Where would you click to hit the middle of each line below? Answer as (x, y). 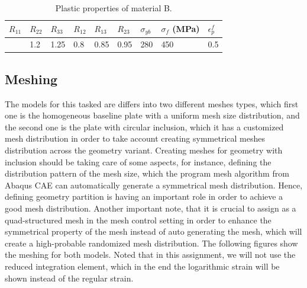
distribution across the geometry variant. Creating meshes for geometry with (144, 150)
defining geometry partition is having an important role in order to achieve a (144, 196)
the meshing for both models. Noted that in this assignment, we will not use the (150, 255)
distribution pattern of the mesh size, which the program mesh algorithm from (147, 173)
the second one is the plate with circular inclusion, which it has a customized (144, 127)
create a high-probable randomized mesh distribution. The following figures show (151, 243)
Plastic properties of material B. (114, 8)
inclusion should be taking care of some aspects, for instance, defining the (138, 161)
